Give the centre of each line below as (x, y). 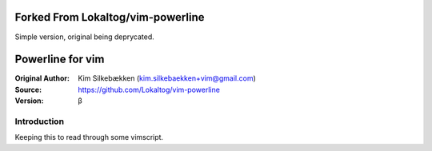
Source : (28, 89)
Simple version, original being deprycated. (85, 37)
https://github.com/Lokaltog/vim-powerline (149, 89)
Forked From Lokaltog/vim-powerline (110, 17)
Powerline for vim (60, 60)
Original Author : (42, 78)
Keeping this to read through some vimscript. (89, 137)
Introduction (39, 121)
